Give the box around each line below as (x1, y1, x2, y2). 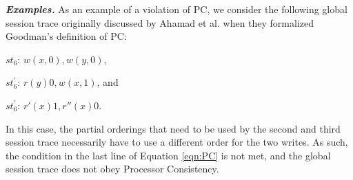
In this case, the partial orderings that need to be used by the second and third (6, 121, 341, 135)
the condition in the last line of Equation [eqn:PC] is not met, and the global (6, 148, 331, 162)
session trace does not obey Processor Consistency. (6, 161, 219, 176)
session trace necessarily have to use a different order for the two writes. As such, (6, 135, 348, 149)
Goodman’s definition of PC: (6, 29, 127, 43)
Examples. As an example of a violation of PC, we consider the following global (6, 2, 347, 16)
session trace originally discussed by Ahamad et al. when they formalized (6, 15, 314, 30)
